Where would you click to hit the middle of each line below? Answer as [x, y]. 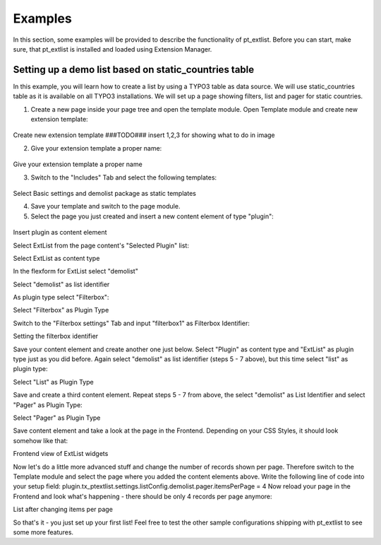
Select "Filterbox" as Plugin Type [61, 310]
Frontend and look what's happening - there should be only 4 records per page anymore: [143, 496]
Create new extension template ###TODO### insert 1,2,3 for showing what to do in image [144, 135]
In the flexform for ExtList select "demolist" [76, 271]
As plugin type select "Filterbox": [61, 298]
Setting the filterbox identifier [56, 336]
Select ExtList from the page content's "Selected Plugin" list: [101, 245]
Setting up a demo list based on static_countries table [134, 70]
